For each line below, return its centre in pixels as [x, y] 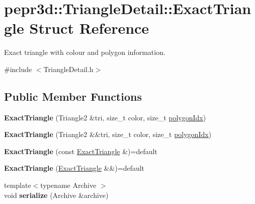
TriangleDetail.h [68, 69]
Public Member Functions [73, 96]
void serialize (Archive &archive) [56, 195]
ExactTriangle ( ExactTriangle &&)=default [74, 168]
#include [18, 69]
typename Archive [68, 185]
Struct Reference [89, 28]
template [18, 185]
